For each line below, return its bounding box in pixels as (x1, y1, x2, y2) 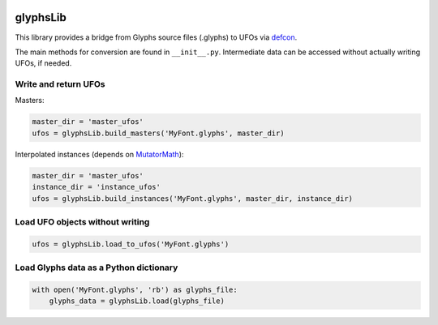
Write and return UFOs (15, 79, 105, 90)
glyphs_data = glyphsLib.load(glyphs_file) (49, 297, 225, 306)
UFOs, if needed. (15, 58, 72, 68)
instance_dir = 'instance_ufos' (32, 182, 161, 192)
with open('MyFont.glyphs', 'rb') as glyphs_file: (32, 284, 238, 294)
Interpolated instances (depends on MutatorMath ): (15, 149, 184, 159)
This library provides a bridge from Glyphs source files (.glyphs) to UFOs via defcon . (15, 32, 298, 42)
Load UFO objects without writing (15, 216, 150, 227)
